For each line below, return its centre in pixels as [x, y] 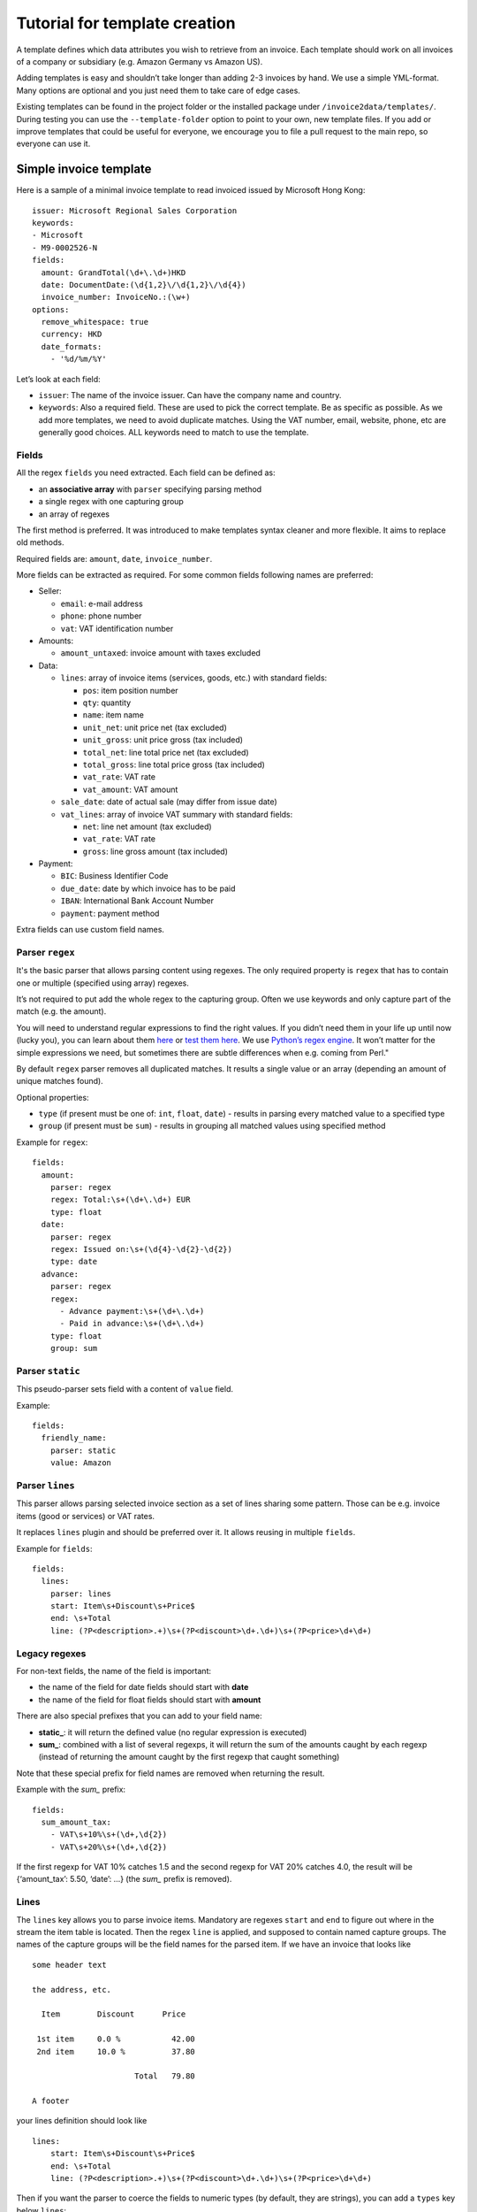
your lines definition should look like [82, 2121]
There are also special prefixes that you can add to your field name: [139, 1716]
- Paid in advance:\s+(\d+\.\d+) [132, 1324]
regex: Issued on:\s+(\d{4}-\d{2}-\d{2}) [141, 1249]
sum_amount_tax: [76, 1822]
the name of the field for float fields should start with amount [150, 1700]
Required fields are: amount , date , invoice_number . [114, 558]
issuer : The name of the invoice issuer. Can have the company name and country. [190, 396]
